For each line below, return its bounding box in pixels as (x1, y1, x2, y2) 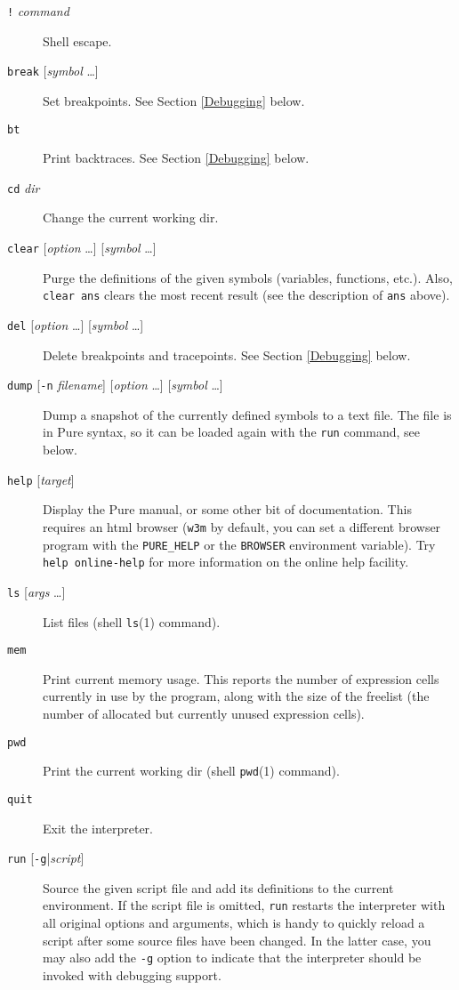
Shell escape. (43, 31, 112, 50)
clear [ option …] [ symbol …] (7, 238, 157, 256)
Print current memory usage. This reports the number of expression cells (43, 669, 439, 688)
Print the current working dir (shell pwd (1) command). (43, 761, 340, 780)
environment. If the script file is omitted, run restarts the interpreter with (43, 896, 446, 914)
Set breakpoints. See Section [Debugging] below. (43, 91, 305, 109)
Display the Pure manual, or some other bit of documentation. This (43, 500, 412, 519)
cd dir (7, 178, 40, 197)
